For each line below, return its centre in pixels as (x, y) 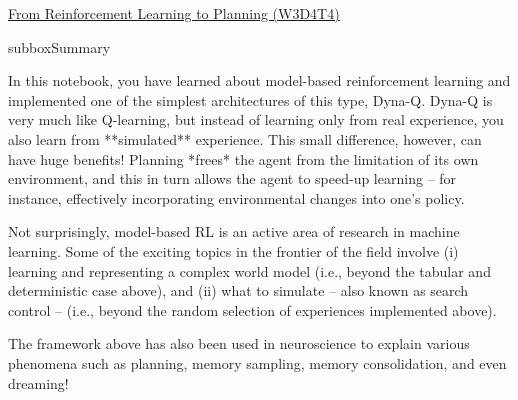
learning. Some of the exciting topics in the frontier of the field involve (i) (233, 250)
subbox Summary (59, 46)
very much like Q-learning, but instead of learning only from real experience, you (256, 119)
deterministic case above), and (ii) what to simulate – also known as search (238, 290)
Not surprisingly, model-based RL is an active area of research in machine (234, 231)
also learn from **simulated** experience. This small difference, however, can (245, 138)
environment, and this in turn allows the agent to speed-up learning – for (232, 178)
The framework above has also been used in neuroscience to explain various (239, 343)
